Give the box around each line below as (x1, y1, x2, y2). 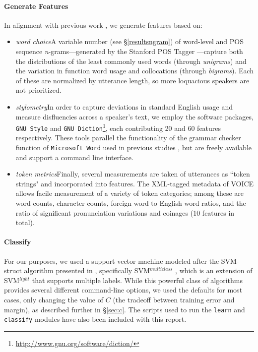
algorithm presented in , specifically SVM (24, 265, 150, 276)
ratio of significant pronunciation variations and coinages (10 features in (15, 207, 235, 218)
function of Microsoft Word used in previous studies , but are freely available (15, 142, 252, 153)
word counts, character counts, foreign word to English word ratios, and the (15, 198, 246, 208)
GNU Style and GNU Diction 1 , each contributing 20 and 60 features (15, 121, 221, 133)
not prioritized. (15, 85, 62, 95)
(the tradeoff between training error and (113, 294, 235, 305)
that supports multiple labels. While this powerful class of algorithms (32, 275, 243, 285)
